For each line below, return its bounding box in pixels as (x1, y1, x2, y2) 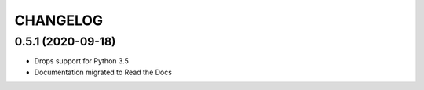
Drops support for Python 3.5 (34, 56, 129, 66)
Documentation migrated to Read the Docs (34, 67, 173, 77)
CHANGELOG (14, 12, 104, 29)
